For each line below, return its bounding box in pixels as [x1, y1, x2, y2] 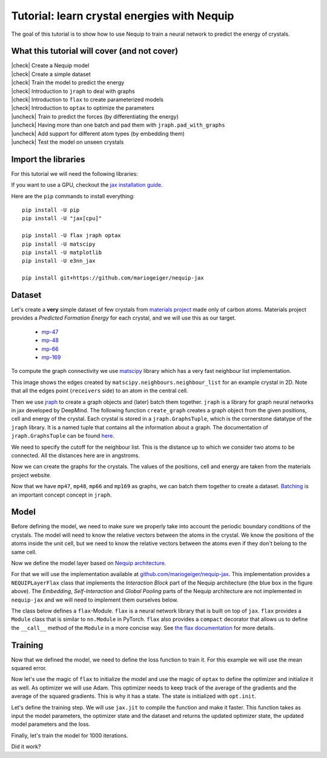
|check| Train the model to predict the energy [11, 79, 125, 86]
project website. [11, 471, 51, 478]
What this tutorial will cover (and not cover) [11, 46, 179, 56]
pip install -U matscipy [22, 240, 96, 247]
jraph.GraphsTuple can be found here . [11, 432, 115, 440]
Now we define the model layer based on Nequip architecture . [11, 559, 167, 566]
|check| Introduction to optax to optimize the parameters [11, 104, 154, 112]
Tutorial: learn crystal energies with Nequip [11, 9, 234, 22]
